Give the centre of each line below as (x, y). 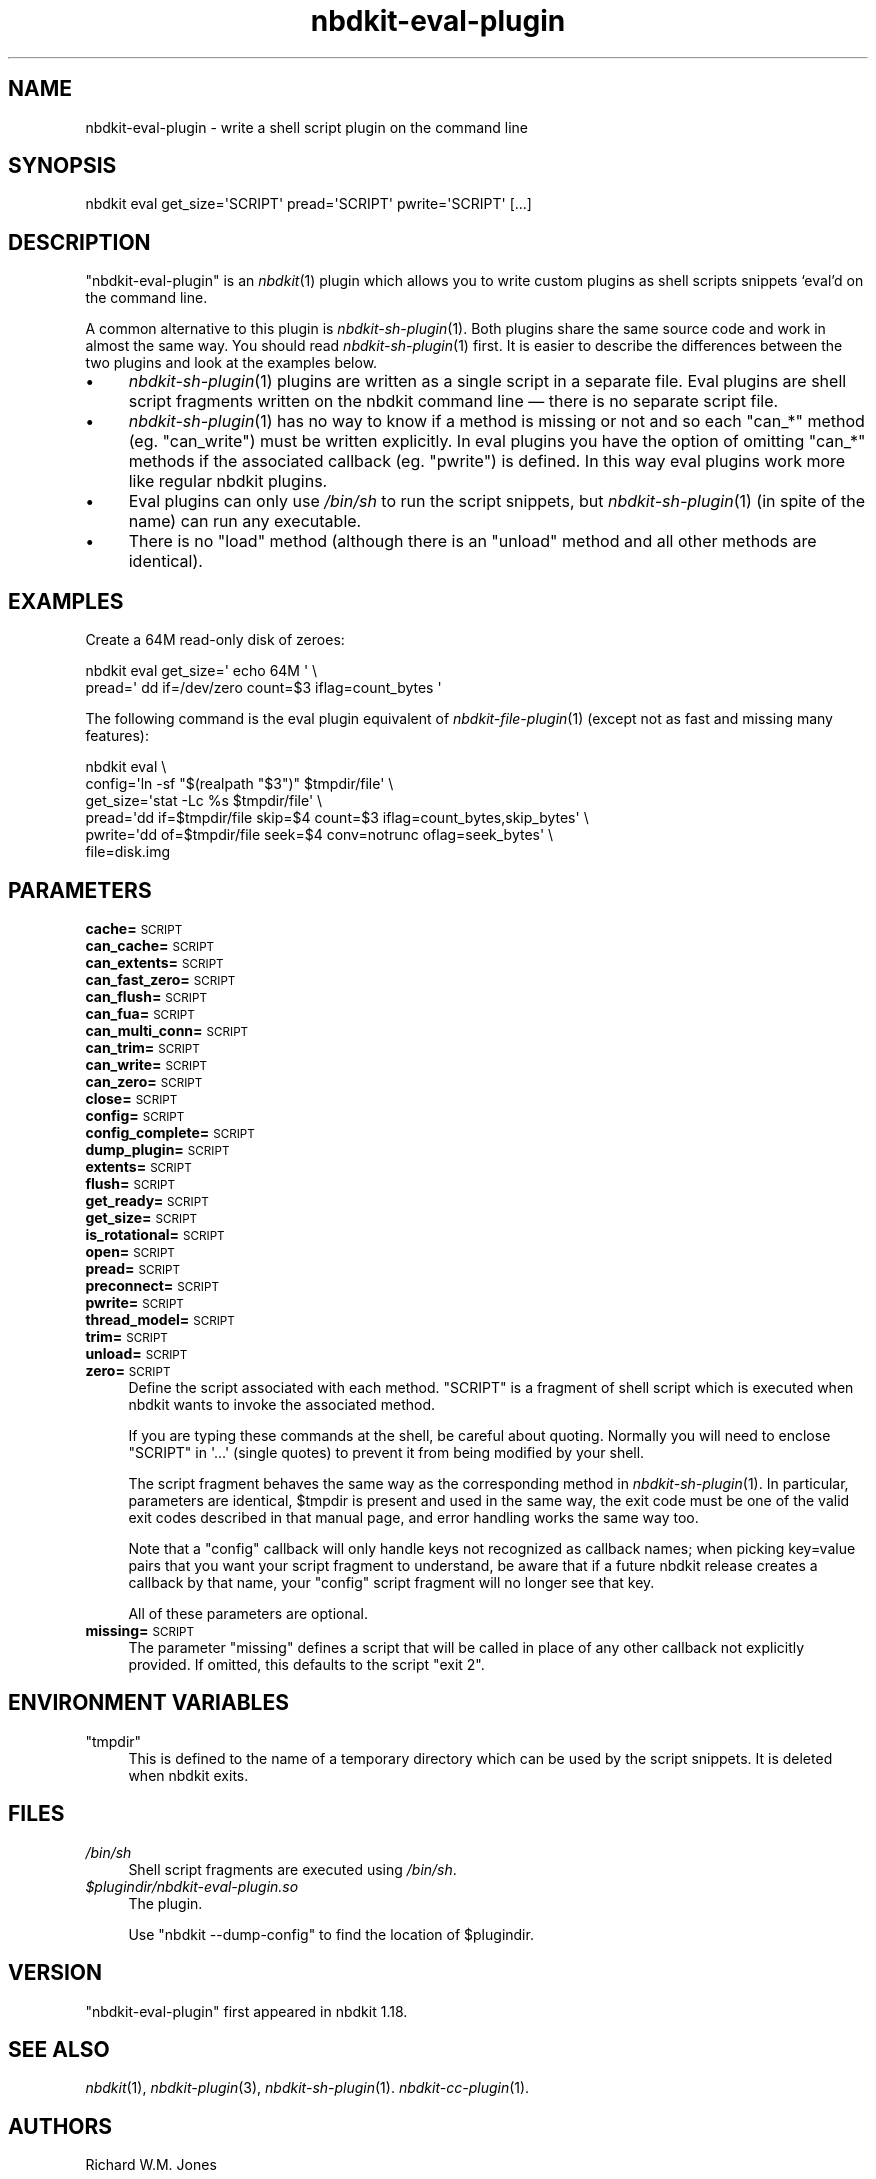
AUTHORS (60, 2126)
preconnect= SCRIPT (152, 1285)
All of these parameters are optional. (248, 1613)
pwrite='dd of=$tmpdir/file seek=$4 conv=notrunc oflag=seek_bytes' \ (319, 835)
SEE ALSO (59, 2049)
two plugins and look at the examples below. (231, 363)
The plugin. (165, 1903)
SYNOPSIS (62, 166)
